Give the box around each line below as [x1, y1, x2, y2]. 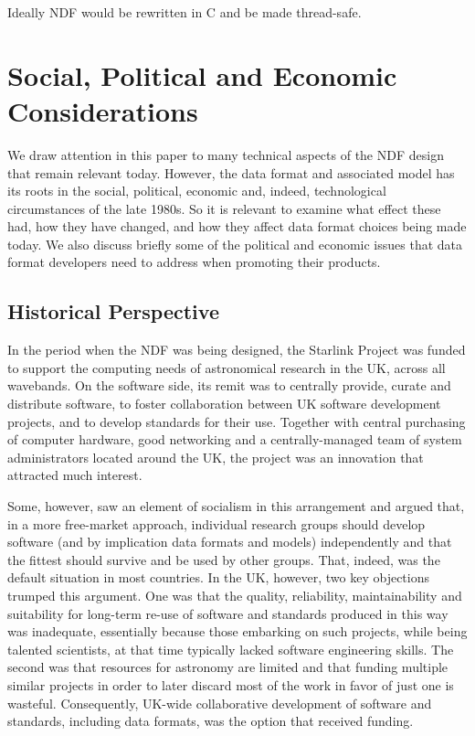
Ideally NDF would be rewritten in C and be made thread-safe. [7, 3, 362, 21]
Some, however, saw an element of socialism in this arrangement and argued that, [7, 496, 465, 516]
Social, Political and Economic [7, 56, 397, 93]
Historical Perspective [7, 297, 219, 325]
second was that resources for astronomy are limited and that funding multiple [7, 657, 449, 677]
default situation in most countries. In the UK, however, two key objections [7, 568, 429, 587]
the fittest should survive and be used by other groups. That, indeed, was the [7, 549, 440, 569]
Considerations [7, 91, 198, 129]
